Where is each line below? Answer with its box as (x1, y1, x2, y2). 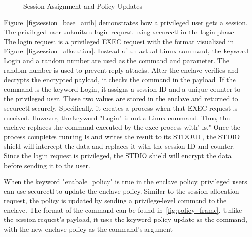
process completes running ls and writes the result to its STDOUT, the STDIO (4, 131, 240, 141)
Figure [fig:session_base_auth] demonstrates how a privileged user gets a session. (4, 17, 248, 27)
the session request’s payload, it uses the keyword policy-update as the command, (4, 214, 247, 224)
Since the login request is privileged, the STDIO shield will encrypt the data (4, 150, 232, 160)
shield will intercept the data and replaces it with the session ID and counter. (4, 141, 235, 151)
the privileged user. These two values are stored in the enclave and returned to (4, 93, 238, 103)
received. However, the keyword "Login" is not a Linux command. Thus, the (4, 112, 230, 122)
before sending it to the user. (4, 160, 90, 170)
